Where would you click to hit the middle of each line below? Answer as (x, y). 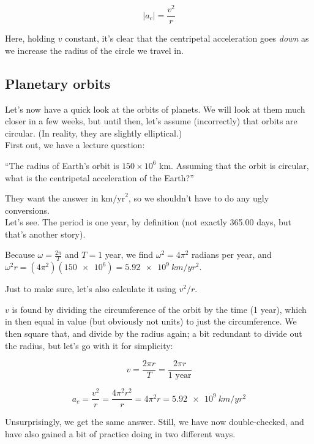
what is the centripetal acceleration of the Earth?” (99, 177)
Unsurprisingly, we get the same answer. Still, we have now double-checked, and (155, 422)
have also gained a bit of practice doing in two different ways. (120, 434)
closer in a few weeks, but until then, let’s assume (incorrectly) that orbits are (151, 121)
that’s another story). (45, 234)
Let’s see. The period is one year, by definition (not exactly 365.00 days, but (148, 222)
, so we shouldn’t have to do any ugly (199, 198)
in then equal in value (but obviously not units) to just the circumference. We (151, 321)
